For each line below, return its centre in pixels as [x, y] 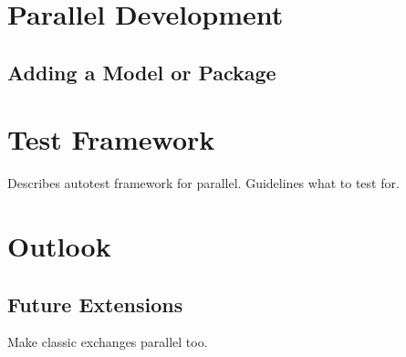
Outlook [59, 246]
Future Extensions [95, 304]
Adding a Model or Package [142, 72]
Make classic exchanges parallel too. [108, 342]
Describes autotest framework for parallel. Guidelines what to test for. [203, 183]
